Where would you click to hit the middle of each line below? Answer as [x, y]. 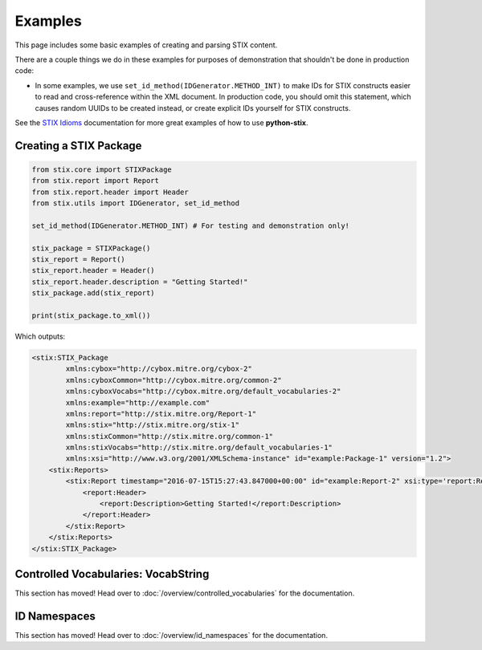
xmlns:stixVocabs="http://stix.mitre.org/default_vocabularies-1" [199, 448]
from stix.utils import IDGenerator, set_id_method [136, 203]
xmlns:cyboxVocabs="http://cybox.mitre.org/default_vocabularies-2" [203, 392]
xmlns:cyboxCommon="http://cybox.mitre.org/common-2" [174, 380]
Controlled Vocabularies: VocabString [112, 574]
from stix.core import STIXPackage [102, 169]
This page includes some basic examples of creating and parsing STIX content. [146, 45]
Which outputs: [40, 336]
